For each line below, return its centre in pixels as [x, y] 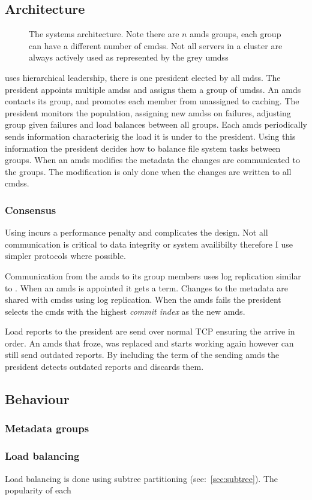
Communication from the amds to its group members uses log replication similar [153, 275]
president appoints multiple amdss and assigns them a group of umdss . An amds [153, 89]
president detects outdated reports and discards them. [104, 367]
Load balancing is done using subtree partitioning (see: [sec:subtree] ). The [142, 478]
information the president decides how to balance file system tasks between [143, 148]
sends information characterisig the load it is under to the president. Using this [150, 136]
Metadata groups [47, 428]
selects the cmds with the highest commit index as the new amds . [125, 311]
